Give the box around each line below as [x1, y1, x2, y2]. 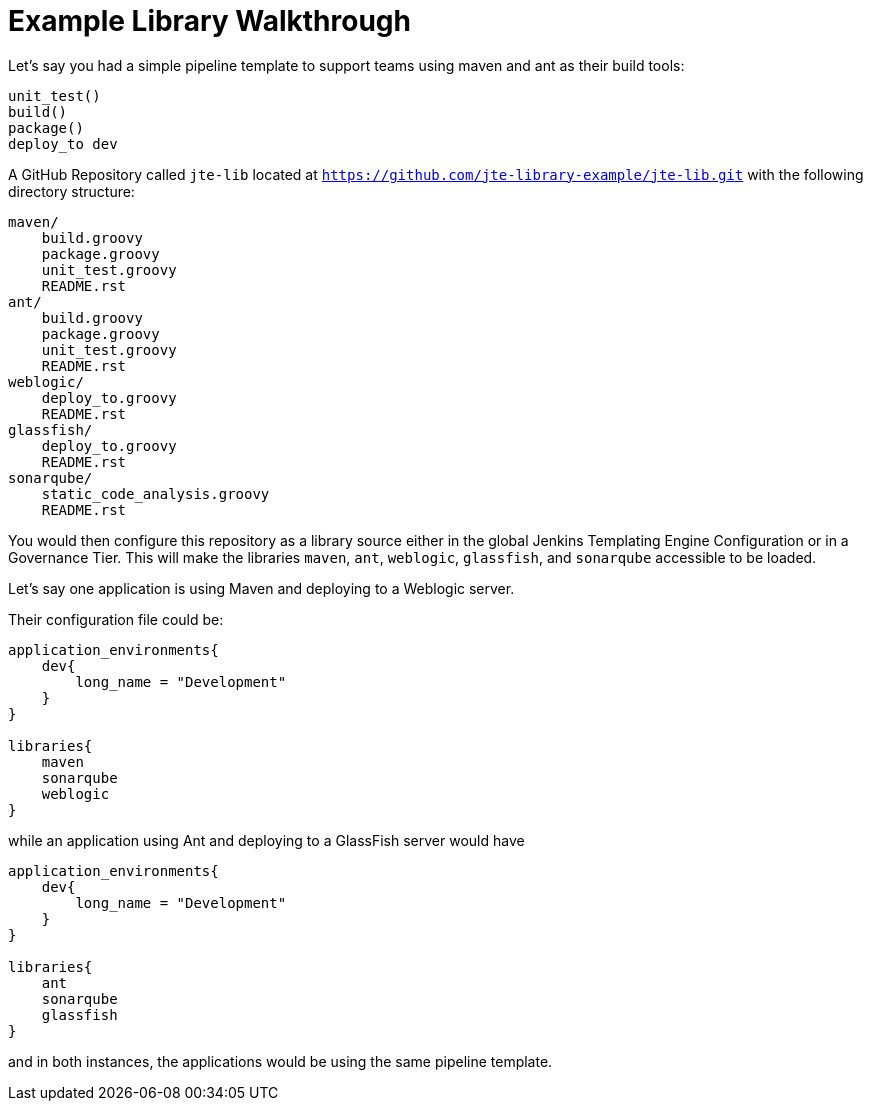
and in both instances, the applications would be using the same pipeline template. [8, 1052, 553, 1070]
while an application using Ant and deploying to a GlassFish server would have [8, 831, 525, 849]
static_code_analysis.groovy [41, 485, 270, 502]
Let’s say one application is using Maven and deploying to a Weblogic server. [8, 579, 515, 597]
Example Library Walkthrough [8, 4, 411, 38]
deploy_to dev [8, 135, 118, 152]
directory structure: [8, 182, 135, 200]
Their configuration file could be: [8, 610, 224, 628]
